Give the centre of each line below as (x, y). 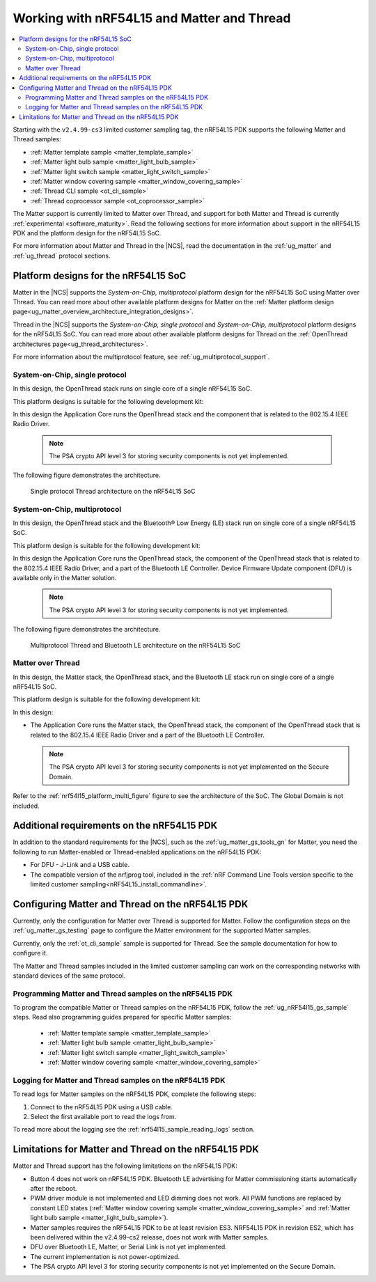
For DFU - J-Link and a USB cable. (80, 865)
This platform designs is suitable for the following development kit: (108, 401)
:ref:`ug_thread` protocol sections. (62, 256)
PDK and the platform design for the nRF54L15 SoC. (87, 233)
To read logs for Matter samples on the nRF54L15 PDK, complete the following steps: (135, 1094)
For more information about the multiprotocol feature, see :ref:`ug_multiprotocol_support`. (141, 357)
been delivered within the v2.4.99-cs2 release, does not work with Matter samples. (150, 1237)
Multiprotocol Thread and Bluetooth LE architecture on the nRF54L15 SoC (135, 645)
